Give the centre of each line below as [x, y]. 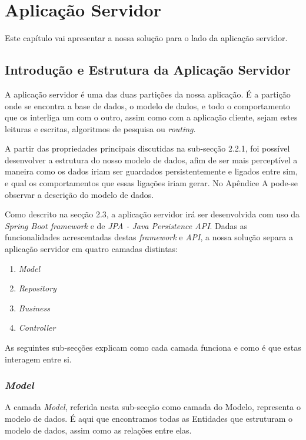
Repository [37, 288]
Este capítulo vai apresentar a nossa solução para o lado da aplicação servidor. [146, 38]
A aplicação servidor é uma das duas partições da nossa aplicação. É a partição [148, 94]
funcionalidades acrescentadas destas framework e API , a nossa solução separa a [149, 237]
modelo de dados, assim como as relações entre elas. [98, 430]
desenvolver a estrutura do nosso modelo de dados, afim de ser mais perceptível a [151, 159]
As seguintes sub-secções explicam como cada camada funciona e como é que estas [153, 347]
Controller [37, 328]
